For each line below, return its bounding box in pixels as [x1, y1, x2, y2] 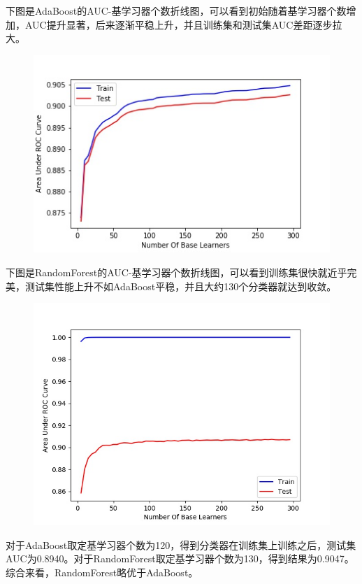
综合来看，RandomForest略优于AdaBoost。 [6, 565, 198, 579]
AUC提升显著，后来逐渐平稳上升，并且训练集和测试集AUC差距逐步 [24, 17, 333, 31]
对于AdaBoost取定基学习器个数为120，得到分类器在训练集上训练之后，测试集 [6, 537, 356, 552]
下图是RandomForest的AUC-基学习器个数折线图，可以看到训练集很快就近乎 [6, 265, 347, 280]
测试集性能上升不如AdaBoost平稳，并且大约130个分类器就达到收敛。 [24, 278, 337, 293]
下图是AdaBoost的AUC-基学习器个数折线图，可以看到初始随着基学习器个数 [6, 3, 347, 17]
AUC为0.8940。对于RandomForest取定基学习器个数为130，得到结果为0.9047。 [6, 551, 354, 566]
